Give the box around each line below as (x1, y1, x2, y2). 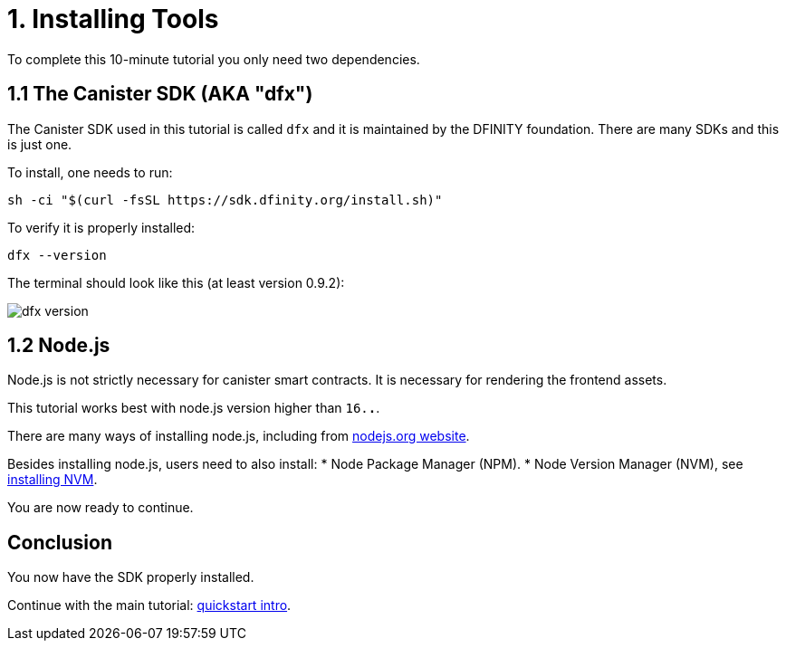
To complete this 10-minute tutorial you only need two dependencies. (7, 51, 420, 67)
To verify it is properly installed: (7, 219, 196, 235)
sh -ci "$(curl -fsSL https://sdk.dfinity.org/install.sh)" (7, 192, 443, 207)
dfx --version (7, 247, 107, 262)
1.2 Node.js (7, 334, 110, 357)
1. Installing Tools (7, 4, 219, 34)
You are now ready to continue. (7, 500, 194, 516)
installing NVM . (7, 472, 98, 488)
